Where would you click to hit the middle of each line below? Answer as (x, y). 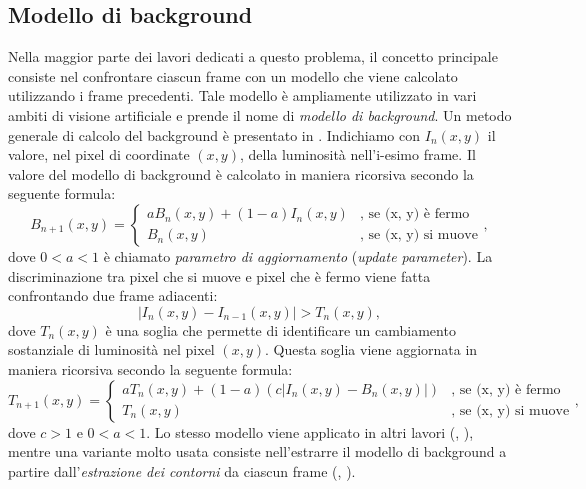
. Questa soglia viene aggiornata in (371, 349)
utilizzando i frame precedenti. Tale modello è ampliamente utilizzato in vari (242, 95)
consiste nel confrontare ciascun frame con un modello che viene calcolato (233, 75)
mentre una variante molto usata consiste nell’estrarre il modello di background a (257, 451)
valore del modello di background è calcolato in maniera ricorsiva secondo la (241, 173)
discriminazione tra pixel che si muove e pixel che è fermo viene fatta (219, 275)
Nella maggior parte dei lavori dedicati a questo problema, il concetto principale (253, 56)
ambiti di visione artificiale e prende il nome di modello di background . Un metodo (260, 114)
